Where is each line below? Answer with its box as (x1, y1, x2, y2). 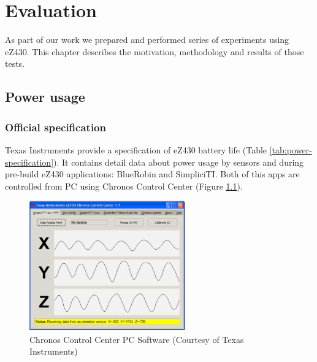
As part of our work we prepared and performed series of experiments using (5, 33, 289, 46)
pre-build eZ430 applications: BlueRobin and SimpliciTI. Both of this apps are (5, 168, 300, 180)
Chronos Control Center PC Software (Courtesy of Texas (29, 333, 244, 345)
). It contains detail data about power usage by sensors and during (53, 155, 304, 168)
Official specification (5, 119, 106, 134)
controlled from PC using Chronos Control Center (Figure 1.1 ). (5, 179, 243, 192)
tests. (5, 57, 25, 70)
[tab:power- (269, 143, 312, 156)
